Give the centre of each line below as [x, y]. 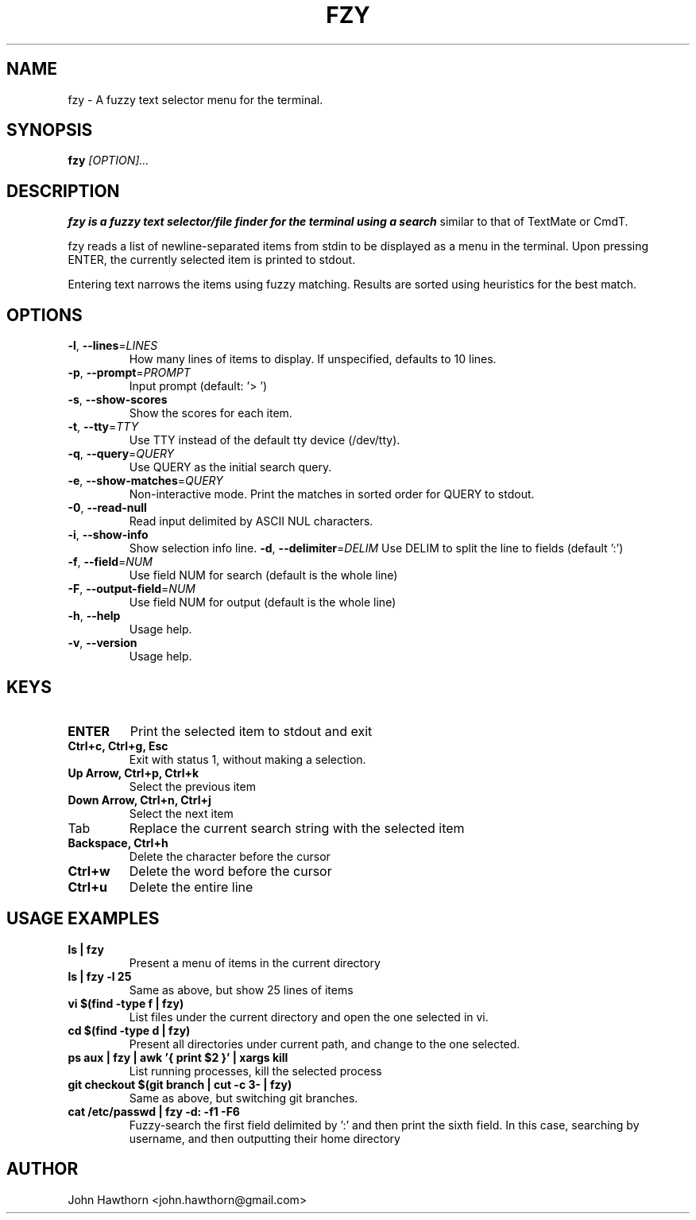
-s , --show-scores [118, 400]
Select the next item [181, 813]
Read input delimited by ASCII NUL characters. [251, 521]
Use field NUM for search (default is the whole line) [263, 575]
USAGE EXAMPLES [83, 919]
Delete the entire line [191, 887]
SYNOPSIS [50, 130]
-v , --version [102, 643]
